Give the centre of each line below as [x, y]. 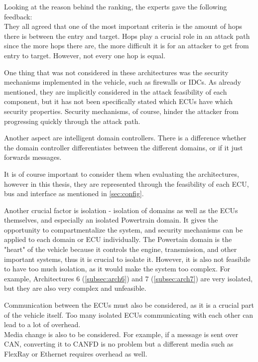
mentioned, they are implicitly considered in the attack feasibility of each [116, 91]
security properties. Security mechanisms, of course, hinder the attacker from [121, 111]
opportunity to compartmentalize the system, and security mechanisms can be [124, 229]
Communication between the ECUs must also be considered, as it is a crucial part [129, 305]
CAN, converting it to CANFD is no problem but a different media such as [119, 344]
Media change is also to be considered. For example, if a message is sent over [121, 334]
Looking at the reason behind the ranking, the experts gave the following [116, 6]
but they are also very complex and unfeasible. [75, 288]
